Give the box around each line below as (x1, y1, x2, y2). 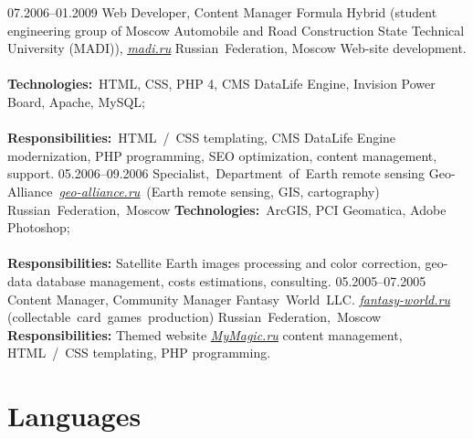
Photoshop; (7, 218, 70, 237)
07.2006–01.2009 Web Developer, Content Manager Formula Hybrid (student (7, 3, 437, 21)
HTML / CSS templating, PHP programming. (7, 343, 271, 362)
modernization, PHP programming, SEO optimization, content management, (7, 145, 437, 165)
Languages (7, 397, 142, 434)
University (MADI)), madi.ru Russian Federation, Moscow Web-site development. (7, 38, 467, 58)
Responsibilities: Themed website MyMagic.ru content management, (7, 325, 403, 344)
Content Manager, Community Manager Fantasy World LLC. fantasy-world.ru (7, 289, 450, 308)
